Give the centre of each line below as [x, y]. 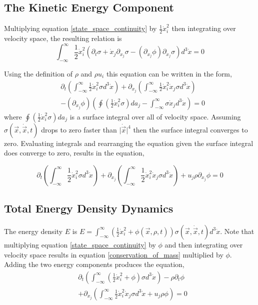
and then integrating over [204, 244]
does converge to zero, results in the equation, [74, 153]
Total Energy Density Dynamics [89, 208]
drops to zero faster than [79, 129]
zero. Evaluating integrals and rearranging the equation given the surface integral [129, 143]
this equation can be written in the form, [169, 73]
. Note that [237, 231]
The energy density [33, 231]
